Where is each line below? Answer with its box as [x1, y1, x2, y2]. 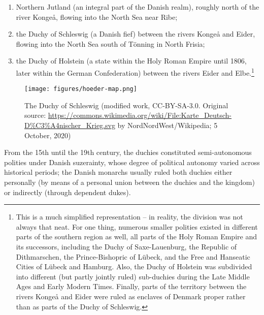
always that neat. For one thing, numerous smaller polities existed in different [16, 221, 258, 232]
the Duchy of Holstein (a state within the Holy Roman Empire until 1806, [16, 55, 247, 66]
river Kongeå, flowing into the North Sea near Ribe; [16, 11, 178, 22]
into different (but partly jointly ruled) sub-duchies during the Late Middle [16, 271, 250, 281]
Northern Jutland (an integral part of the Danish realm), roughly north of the [16, 2, 259, 12]
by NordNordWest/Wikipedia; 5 [117, 120, 218, 131]
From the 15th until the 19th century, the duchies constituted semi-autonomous [4, 147, 252, 157]
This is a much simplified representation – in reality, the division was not [16, 211, 243, 222]
